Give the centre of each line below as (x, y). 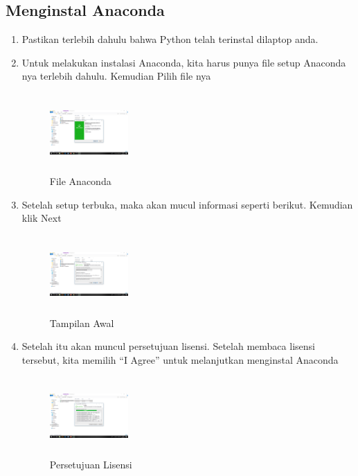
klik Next (42, 218)
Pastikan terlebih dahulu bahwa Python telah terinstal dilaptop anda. (170, 39)
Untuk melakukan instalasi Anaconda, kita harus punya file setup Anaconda (184, 62)
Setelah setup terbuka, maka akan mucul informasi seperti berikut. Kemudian (187, 204)
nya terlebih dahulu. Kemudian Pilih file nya (116, 76)
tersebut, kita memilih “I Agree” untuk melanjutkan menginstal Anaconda (180, 359)
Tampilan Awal (82, 323)
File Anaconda (80, 180)
